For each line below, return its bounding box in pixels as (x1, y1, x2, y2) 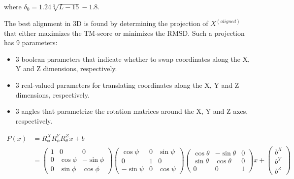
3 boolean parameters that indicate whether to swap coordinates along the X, (15, 53, 250, 64)
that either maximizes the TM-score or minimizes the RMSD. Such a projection (4, 27, 245, 38)
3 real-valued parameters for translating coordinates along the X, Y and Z (15, 80, 239, 90)
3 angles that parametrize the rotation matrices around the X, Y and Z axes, (15, 106, 248, 116)
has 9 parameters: (4, 37, 58, 48)
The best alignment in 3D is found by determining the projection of (4, 18, 208, 28)
